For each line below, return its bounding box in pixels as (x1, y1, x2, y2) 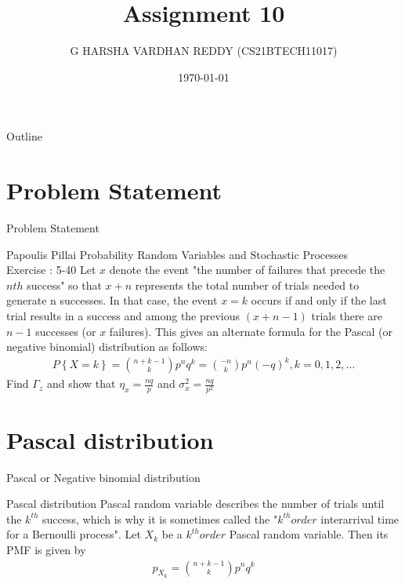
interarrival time (320, 510, 400, 527)
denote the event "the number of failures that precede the (109, 261, 385, 278)
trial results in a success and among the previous (6, 308, 240, 323)
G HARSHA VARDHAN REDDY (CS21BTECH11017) (70, 42, 338, 59)
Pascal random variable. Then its (229, 526, 389, 542)
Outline (6, 128, 42, 144)
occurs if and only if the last (251, 292, 387, 308)
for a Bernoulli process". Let (6, 526, 141, 542)
